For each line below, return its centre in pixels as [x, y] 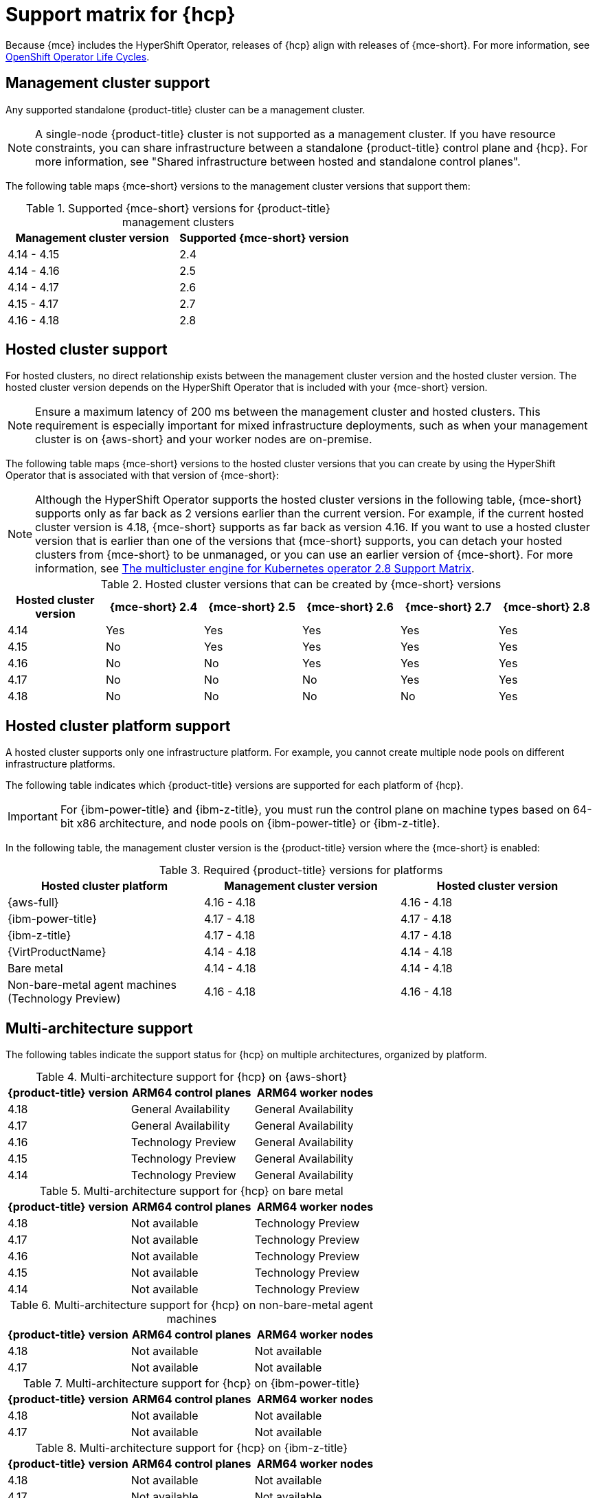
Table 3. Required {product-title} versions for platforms [301, 870]
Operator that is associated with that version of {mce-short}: [142, 476]
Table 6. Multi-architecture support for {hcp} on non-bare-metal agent [191, 1305]
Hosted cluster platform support [118, 726]
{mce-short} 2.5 [252, 607]
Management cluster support [108, 83]
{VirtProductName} [57, 952]
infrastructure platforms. [60, 764]
